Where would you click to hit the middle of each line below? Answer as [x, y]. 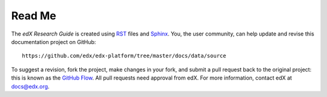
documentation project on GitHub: [54, 42]
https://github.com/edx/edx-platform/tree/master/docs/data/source [124, 56]
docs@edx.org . [30, 86]
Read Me [34, 16]
